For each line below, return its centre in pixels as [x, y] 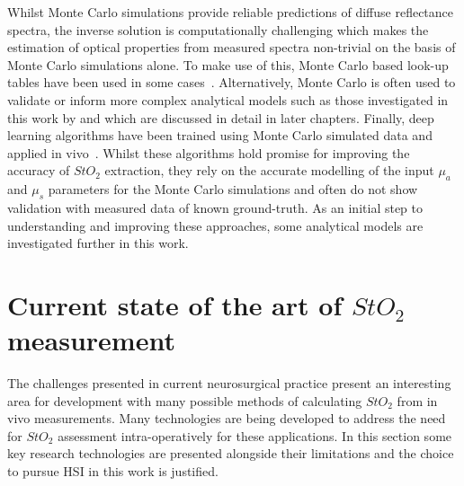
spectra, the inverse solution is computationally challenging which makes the [218, 29]
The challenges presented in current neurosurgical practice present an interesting [229, 383]
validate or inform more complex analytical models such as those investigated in [228, 99]
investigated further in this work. [98, 243]
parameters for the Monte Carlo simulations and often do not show [233, 189]
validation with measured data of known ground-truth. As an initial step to [215, 207]
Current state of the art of [175, 304]
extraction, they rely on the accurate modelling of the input [269, 170]
